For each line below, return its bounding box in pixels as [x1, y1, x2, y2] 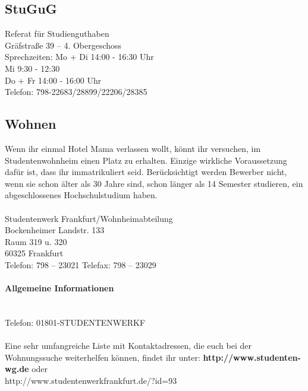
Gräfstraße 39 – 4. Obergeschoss [5, 39, 122, 51]
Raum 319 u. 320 [5, 235, 67, 247]
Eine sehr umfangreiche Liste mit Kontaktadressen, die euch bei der [5, 339, 252, 352]
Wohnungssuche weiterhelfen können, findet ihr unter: [5, 351, 200, 363]
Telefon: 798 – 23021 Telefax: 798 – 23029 [5, 258, 156, 271]
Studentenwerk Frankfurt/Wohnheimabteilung [5, 212, 173, 224]
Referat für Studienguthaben [5, 27, 109, 40]
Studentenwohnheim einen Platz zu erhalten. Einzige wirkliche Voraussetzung [5, 154, 287, 166]
